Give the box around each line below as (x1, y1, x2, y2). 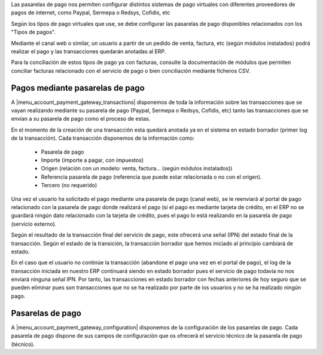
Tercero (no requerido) (41, 182, 97, 189)
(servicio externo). (11, 220, 57, 227)
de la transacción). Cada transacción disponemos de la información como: (11, 134, 195, 142)
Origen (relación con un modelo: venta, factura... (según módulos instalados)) (41, 165, 233, 172)
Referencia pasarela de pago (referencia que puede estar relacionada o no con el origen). (41, 173, 262, 180)
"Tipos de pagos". (11, 29, 56, 36)
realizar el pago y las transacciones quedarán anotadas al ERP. (11, 48, 166, 55)
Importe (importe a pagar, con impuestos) (41, 156, 144, 164)
